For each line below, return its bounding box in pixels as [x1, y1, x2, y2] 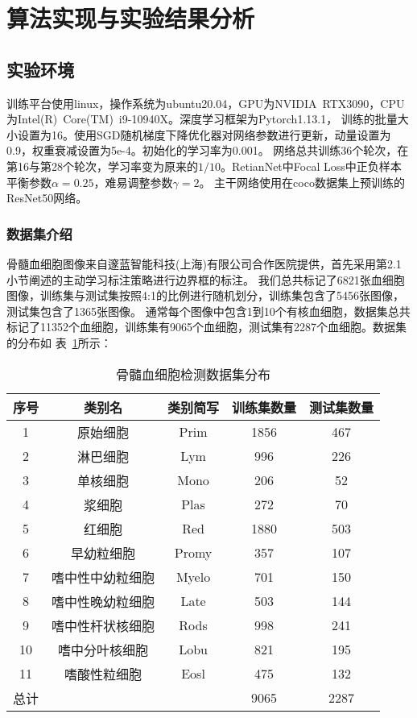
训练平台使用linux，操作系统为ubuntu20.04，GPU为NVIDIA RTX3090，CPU [6, 94, 405, 111]
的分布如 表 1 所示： [6, 334, 112, 351]
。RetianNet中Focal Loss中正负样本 [221, 157, 402, 174]
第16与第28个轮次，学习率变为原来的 [6, 157, 198, 174]
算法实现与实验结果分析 [6, 2, 255, 35]
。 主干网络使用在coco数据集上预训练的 [199, 173, 405, 190]
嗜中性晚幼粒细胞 [52, 591, 155, 611]
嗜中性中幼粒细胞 [52, 567, 155, 587]
